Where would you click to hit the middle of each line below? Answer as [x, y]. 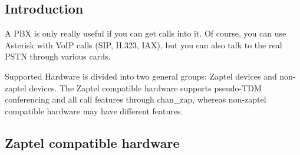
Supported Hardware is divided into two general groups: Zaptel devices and [141, 76]
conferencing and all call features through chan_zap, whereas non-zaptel [136, 99]
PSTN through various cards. [58, 56]
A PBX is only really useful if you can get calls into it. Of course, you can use [146, 33]
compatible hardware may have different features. [94, 111]
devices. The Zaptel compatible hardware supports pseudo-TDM [145, 88]
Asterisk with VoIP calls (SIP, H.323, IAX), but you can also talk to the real [144, 44]
